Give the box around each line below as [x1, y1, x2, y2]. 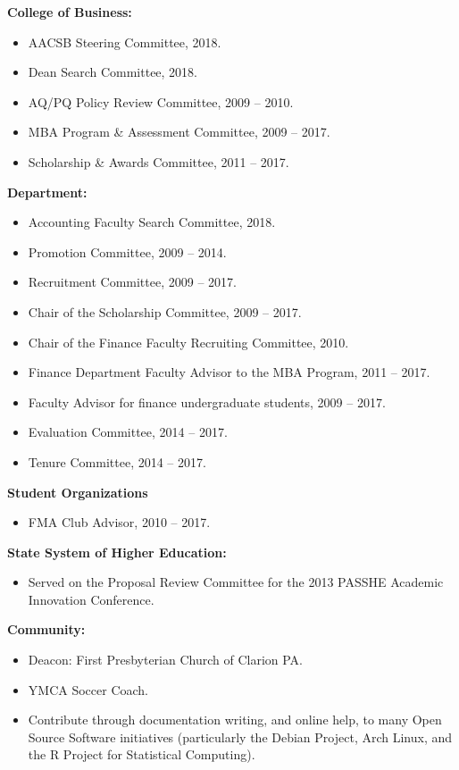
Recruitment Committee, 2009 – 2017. [28, 272, 237, 291]
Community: [7, 620, 86, 639]
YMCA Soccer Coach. [28, 680, 148, 699]
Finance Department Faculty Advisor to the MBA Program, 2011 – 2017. [28, 363, 430, 381]
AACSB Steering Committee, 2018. [28, 32, 221, 51]
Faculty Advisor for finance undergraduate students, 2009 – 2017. [28, 392, 386, 411]
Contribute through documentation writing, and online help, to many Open [28, 710, 442, 729]
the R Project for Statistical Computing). [28, 745, 255, 764]
